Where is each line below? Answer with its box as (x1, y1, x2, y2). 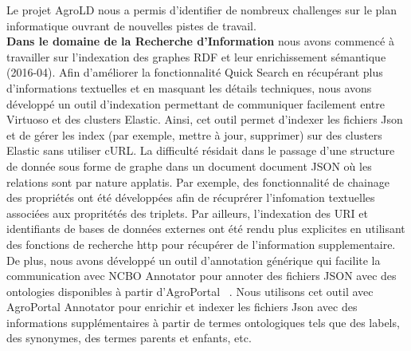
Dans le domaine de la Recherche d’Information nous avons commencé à (6, 33, 394, 49)
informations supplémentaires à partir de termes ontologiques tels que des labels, (6, 314, 400, 330)
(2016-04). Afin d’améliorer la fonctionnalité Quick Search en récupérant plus (6, 64, 383, 81)
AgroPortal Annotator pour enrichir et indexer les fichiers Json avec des (6, 298, 358, 315)
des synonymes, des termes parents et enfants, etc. (6, 329, 252, 346)
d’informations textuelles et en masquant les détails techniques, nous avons (6, 79, 372, 96)
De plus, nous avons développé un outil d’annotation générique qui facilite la (6, 251, 381, 268)
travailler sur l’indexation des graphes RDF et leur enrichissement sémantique (6, 48, 386, 65)
